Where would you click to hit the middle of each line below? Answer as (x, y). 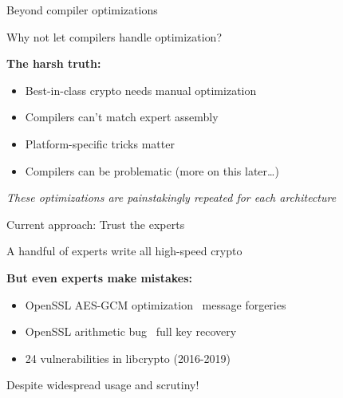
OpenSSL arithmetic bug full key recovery (131, 331)
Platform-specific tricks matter (100, 143)
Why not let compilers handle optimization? (114, 36)
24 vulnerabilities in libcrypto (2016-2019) (128, 358)
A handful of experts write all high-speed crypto (124, 251)
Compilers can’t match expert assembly (122, 117)
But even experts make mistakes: (99, 277)
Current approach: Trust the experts (96, 224)
